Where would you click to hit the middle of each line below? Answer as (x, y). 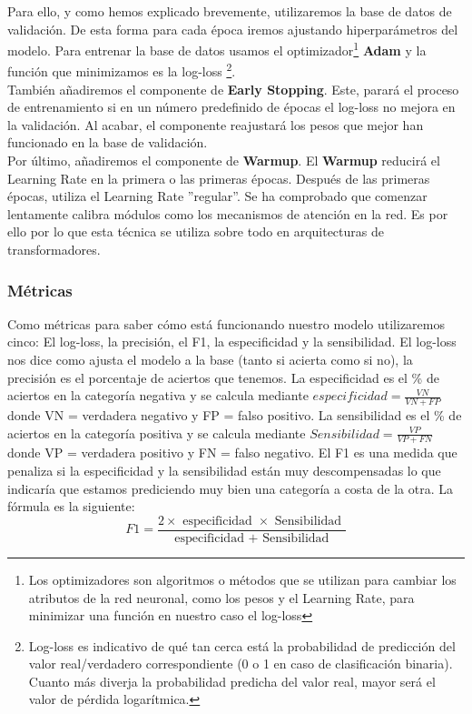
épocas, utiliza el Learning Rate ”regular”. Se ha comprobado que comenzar (217, 196)
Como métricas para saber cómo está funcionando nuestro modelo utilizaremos (226, 323)
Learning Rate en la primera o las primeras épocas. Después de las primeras (219, 178)
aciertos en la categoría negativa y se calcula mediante (158, 395)
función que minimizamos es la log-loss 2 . (122, 70)
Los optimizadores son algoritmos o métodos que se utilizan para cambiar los (242, 579)
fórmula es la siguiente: (71, 506)
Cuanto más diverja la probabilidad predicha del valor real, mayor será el (232, 681)
